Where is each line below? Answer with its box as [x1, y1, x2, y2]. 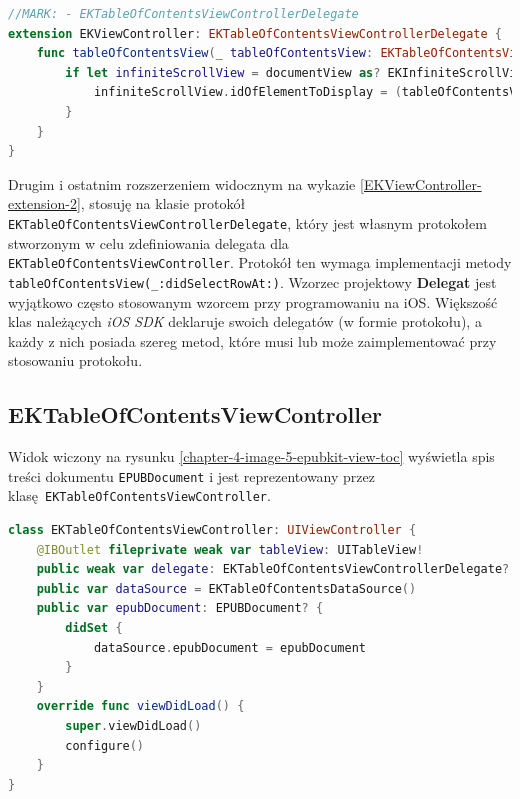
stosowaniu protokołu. [8, 350, 143, 371]
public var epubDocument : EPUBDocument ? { [36, 601, 324, 616]
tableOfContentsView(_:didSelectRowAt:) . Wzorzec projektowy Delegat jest [8, 271, 497, 292]
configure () [65, 738, 145, 753]
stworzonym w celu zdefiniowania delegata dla [8, 232, 289, 253]
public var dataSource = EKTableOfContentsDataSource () [36, 581, 417, 596]
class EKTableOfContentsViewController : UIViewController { [8, 522, 417, 537]
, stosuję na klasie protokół [80, 193, 246, 214]
